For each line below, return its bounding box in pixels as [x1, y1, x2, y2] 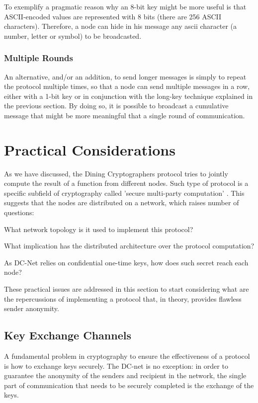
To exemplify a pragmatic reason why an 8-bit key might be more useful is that [4, 1, 247, 11]
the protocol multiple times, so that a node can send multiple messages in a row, [4, 81, 250, 91]
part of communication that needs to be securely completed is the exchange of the [4, 380, 254, 390]
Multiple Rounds [4, 52, 73, 64]
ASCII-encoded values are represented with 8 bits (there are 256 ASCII [4, 11, 222, 21]
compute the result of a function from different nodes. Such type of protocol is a [4, 178, 249, 188]
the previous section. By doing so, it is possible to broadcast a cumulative [4, 100, 229, 111]
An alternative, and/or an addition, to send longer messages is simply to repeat [4, 71, 247, 81]
